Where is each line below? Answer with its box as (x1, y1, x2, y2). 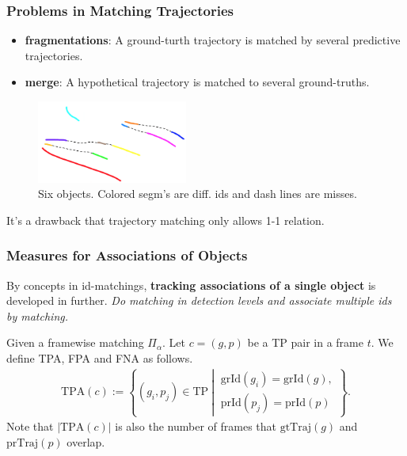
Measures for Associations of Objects (6, 245, 248, 265)
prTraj (6, 437, 39, 449)
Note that (6, 418, 54, 435)
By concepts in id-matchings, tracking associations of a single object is (6, 276, 376, 293)
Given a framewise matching (6, 334, 144, 351)
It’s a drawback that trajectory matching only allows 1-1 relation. (6, 211, 325, 228)
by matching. (6, 307, 69, 324)
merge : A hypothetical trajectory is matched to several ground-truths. (25, 74, 370, 90)
